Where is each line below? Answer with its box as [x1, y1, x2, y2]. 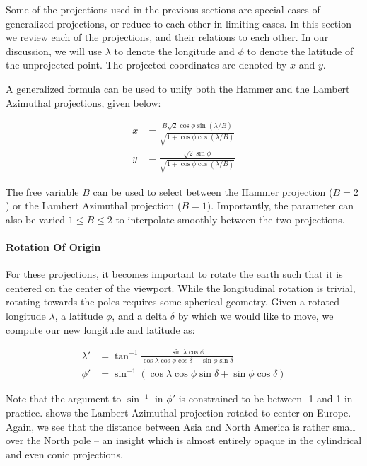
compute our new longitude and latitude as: [6, 322, 195, 337]
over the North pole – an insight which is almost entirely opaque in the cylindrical [6, 433, 362, 448]
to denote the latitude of [247, 43, 354, 58]
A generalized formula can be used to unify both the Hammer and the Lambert [6, 81, 350, 95]
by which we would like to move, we [177, 308, 334, 322]
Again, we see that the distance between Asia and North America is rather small [6, 419, 356, 433]
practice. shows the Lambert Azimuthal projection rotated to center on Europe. [6, 404, 351, 419]
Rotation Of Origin [6, 240, 101, 255]
